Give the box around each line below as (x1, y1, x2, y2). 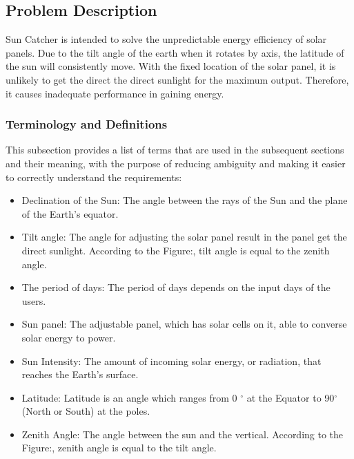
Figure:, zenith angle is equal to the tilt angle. (21, 440, 217, 455)
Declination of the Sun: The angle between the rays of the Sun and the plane (21, 193, 348, 207)
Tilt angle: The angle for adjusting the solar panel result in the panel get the (21, 230, 347, 244)
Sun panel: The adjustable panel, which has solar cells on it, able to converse (21, 317, 347, 331)
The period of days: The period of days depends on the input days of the (21, 280, 331, 294)
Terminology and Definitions (6, 115, 168, 133)
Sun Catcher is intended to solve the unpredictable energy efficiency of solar (6, 32, 327, 46)
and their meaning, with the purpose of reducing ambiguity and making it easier (6, 156, 346, 170)
